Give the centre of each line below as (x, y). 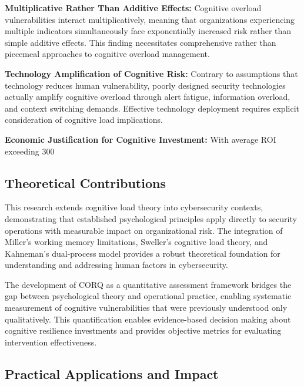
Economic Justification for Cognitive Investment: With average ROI (141, 139)
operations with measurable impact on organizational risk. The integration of (144, 230)
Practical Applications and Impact (112, 373)
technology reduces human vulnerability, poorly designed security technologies (145, 85)
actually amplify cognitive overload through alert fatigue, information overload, (148, 97)
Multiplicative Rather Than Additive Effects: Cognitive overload (133, 8)
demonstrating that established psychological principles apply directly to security (151, 218)
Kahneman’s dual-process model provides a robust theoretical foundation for (143, 253)
